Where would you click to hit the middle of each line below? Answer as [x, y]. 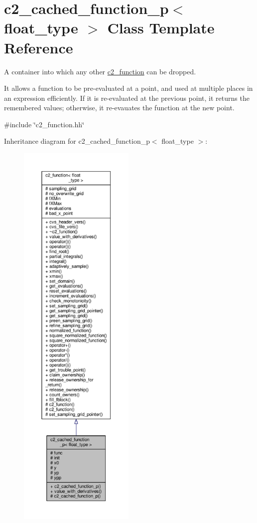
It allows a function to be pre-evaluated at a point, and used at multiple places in [128, 88]
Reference [39, 47]
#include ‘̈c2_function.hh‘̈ [44, 124]
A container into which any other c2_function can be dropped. [100, 71]
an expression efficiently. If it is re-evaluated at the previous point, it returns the [127, 98]
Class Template [161, 28]
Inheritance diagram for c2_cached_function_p [77, 141]
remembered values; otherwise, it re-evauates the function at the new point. [119, 108]
